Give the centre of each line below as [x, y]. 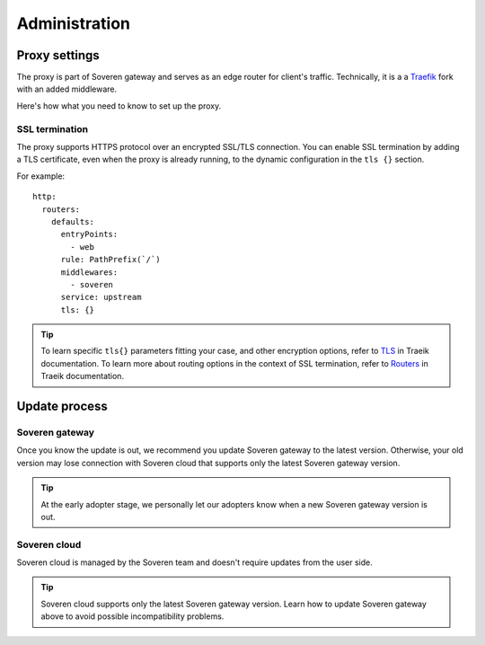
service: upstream [101, 297]
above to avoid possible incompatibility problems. [132, 616]
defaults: [72, 221]
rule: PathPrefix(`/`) [110, 260]
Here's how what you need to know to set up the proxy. [119, 106]
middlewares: [89, 272]
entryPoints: [89, 234]
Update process [62, 406]
